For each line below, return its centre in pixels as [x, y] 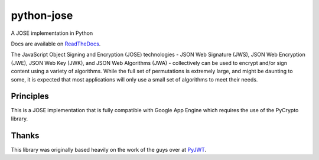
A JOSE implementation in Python [52, 33]
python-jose [42, 15]
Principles [30, 97]
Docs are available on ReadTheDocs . [56, 44]
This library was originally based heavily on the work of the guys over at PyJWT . [109, 149]
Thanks [25, 135]
